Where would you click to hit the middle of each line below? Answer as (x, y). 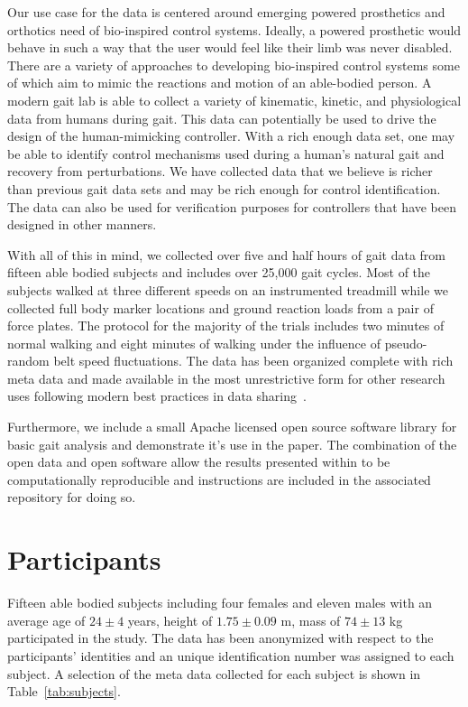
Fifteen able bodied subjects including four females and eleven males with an (220, 603)
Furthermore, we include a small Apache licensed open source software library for (232, 427)
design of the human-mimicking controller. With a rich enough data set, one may (231, 136)
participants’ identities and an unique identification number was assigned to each (231, 655)
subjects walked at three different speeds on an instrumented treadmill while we (228, 289)
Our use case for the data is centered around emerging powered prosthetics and (226, 12)
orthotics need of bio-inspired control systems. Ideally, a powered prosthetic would (234, 29)
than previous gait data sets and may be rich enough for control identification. (224, 188)
